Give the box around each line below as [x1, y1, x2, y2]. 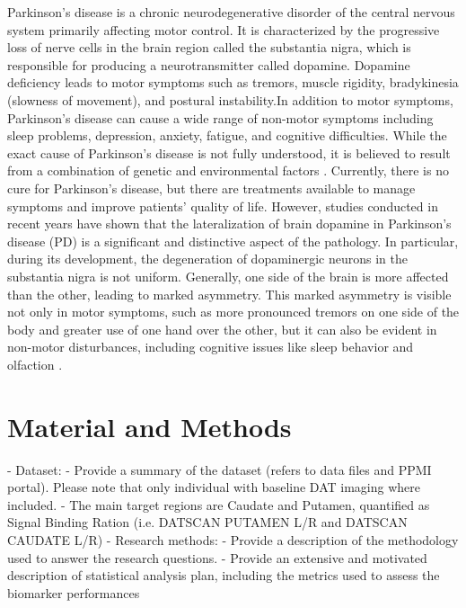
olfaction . [7, 354, 63, 373]
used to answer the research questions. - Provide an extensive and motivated [7, 548, 427, 567]
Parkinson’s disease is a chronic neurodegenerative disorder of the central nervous [7, 3, 455, 21]
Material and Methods [7, 407, 292, 444]
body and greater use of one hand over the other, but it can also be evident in [7, 319, 437, 338]
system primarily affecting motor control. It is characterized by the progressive [7, 20, 440, 39]
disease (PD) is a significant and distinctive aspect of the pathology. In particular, [7, 231, 459, 250]
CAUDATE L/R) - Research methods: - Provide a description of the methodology [7, 530, 459, 549]
